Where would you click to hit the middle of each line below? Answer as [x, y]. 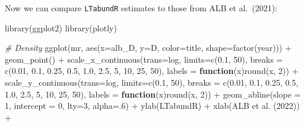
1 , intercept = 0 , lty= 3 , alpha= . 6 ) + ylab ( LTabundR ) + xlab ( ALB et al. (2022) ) [152, 106]
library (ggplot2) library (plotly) [61, 28]
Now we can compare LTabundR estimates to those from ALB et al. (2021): [141, 8]
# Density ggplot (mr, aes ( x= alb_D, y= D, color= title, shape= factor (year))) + [148, 48]
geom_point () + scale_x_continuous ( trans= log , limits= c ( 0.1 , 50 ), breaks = [144, 59]
